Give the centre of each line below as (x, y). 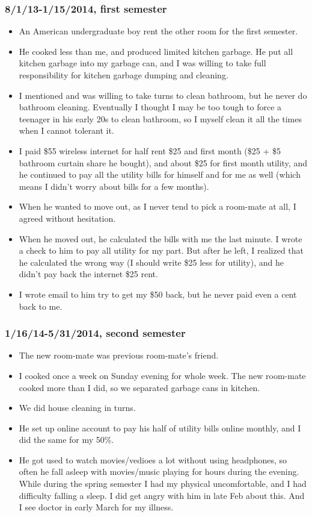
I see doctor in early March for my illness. (96, 507)
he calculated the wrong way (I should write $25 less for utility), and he (151, 262)
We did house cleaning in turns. (77, 408)
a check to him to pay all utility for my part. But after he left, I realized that (161, 250)
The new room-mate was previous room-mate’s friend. (119, 355)
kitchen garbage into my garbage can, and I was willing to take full (142, 63)
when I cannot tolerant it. (66, 130)
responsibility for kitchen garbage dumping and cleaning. (124, 75)
